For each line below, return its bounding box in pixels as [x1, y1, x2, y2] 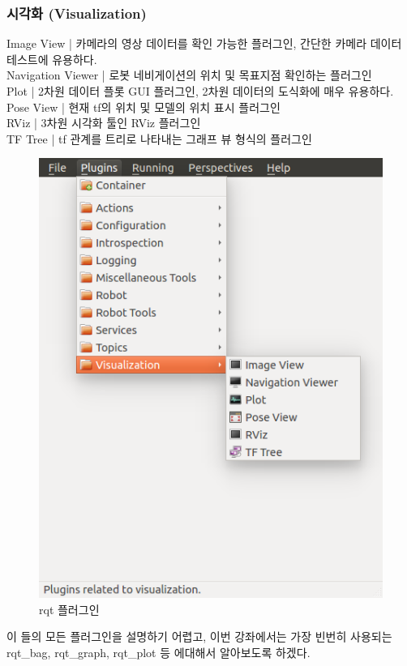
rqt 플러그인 [39, 600, 100, 617]
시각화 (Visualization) [6, 2, 147, 23]
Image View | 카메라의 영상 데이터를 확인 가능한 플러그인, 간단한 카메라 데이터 [6, 35, 402, 52]
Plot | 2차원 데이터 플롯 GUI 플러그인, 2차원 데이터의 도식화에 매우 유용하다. [6, 83, 394, 99]
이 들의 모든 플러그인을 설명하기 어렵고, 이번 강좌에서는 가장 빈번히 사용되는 [6, 628, 392, 645]
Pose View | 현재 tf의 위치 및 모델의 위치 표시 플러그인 [6, 98, 281, 115]
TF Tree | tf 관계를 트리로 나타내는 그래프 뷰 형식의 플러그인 [6, 130, 312, 147]
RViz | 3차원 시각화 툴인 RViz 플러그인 [6, 114, 201, 131]
